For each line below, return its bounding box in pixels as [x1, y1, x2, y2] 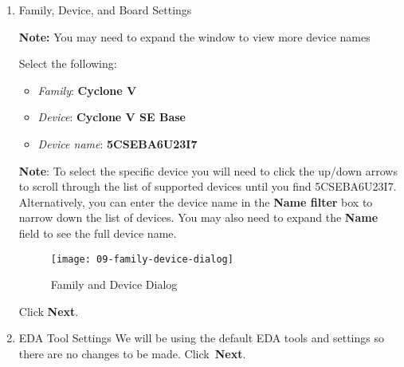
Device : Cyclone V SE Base [37, 109, 186, 125]
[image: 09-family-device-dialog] [50, 253, 233, 265]
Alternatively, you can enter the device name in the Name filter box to [18, 193, 373, 210]
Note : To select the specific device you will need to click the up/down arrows [18, 162, 398, 179]
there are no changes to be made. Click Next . [18, 345, 246, 361]
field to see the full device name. [18, 224, 177, 241]
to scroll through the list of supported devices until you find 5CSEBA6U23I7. [18, 178, 397, 195]
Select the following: [18, 55, 117, 72]
